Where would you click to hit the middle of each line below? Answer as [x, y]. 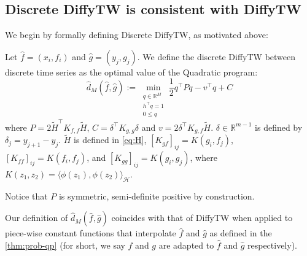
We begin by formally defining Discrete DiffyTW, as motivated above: [137, 35]
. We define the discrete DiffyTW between [216, 56]
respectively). [272, 245]
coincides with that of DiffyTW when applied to [202, 218]
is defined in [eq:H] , [110, 140]
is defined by [279, 127]
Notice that [26, 196]
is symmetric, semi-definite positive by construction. [157, 196]
